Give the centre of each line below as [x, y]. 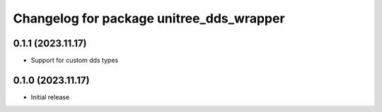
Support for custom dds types [75, 61]
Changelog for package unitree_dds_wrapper [149, 18]
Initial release [50, 97]
